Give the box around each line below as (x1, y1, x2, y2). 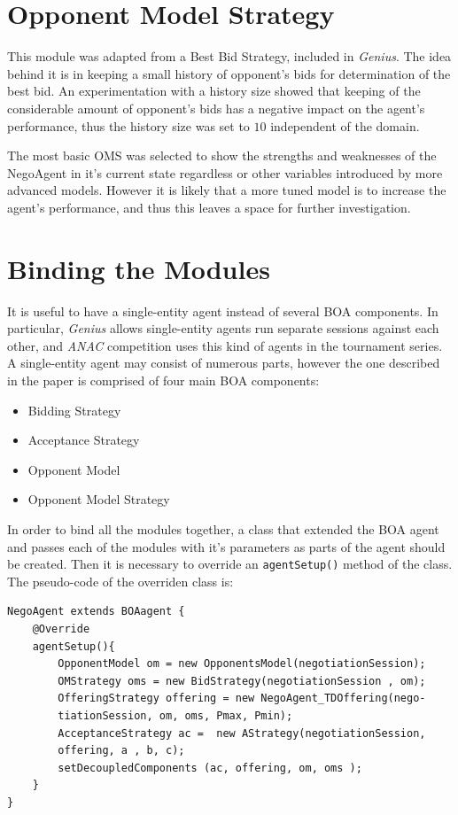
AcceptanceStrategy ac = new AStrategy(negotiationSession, (58, 726, 426, 740)
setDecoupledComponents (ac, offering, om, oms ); (58, 761, 362, 774)
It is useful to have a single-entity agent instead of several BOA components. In (7, 301, 439, 320)
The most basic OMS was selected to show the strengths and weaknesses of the (7, 146, 437, 165)
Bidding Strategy (27, 400, 121, 419)
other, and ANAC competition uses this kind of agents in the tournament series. (7, 336, 443, 354)
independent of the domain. (270, 116, 420, 135)
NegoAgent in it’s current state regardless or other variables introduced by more (7, 163, 443, 182)
